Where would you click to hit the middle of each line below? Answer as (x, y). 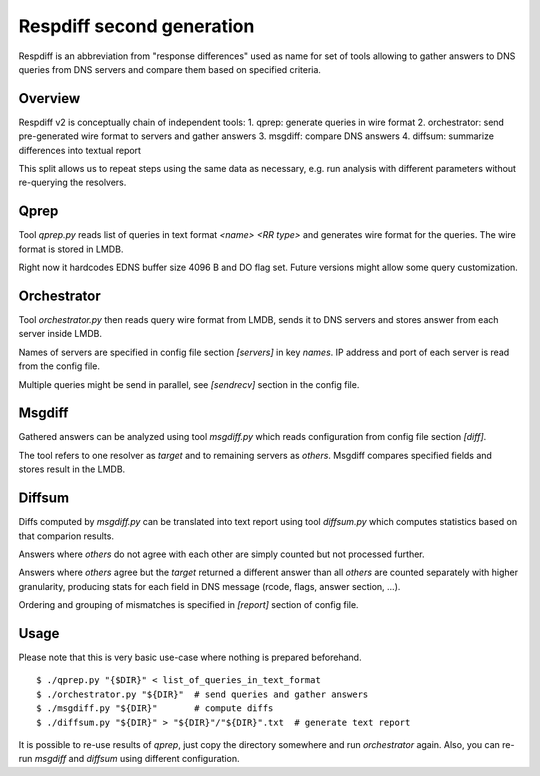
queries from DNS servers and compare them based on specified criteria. (170, 69)
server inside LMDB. (60, 334)
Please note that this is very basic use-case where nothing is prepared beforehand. (190, 657)
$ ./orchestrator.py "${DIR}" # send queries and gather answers (202, 694)
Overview (49, 98)
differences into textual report (80, 150)
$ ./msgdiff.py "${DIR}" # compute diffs (155, 708)
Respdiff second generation (136, 26)
